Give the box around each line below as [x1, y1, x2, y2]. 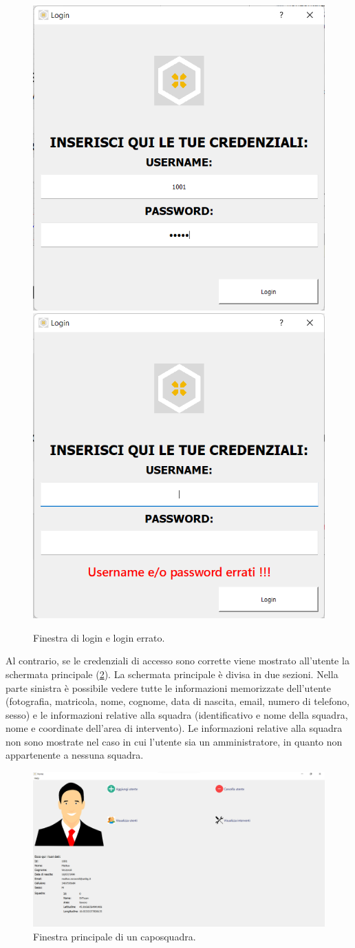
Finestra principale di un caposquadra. [33, 929, 196, 943]
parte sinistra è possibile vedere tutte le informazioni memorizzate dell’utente [6, 680, 331, 695]
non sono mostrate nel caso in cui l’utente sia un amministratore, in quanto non [6, 734, 343, 748]
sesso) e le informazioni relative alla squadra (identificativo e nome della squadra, [6, 707, 348, 721]
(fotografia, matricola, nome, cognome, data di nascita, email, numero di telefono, [6, 694, 349, 708]
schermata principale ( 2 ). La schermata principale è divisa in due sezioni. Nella [6, 666, 338, 681]
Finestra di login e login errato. [33, 630, 165, 644]
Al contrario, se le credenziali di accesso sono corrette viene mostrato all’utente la [6, 653, 349, 668]
